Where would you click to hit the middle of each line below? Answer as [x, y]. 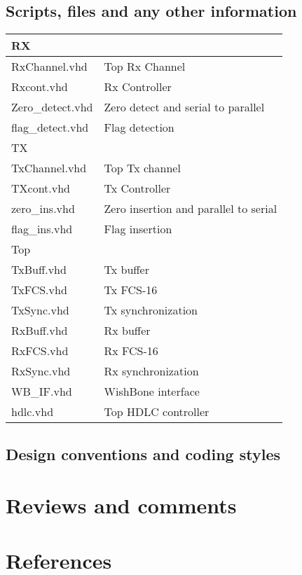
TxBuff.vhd [39, 270]
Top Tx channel [142, 168]
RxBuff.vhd [40, 331]
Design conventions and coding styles [143, 453]
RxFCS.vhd [40, 351]
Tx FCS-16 [131, 290]
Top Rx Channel [145, 67]
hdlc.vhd [33, 412]
